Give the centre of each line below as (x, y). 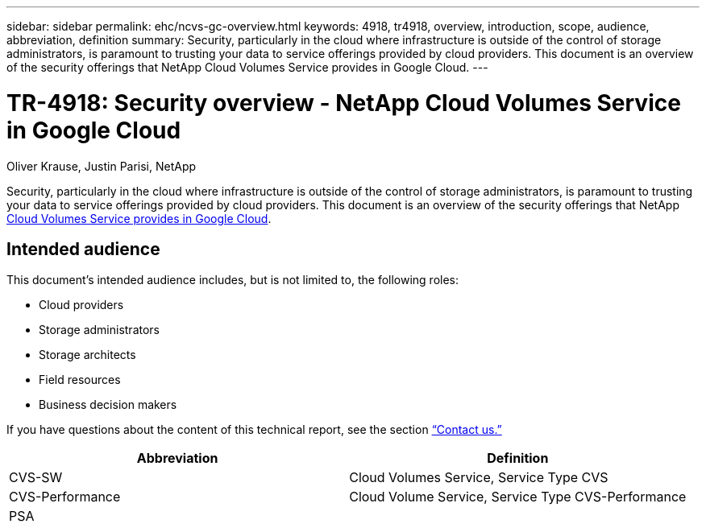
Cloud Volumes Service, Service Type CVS (479, 478)
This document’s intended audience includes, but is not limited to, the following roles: (233, 280)
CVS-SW (36, 478)
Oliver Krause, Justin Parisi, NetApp (102, 166)
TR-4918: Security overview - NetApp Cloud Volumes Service (344, 103)
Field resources (80, 380)
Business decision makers (108, 405)
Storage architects (87, 355)
